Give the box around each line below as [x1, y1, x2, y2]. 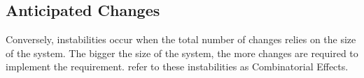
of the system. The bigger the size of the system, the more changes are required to [6, 45, 358, 60]
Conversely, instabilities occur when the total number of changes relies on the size [6, 32, 356, 47]
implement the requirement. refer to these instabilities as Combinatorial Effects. [6, 59, 349, 74]
